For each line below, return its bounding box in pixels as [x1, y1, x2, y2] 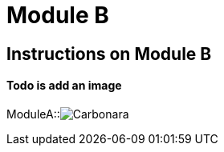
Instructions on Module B [6, 43, 212, 64]
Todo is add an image [6, 78, 122, 93]
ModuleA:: [6, 106, 60, 121]
